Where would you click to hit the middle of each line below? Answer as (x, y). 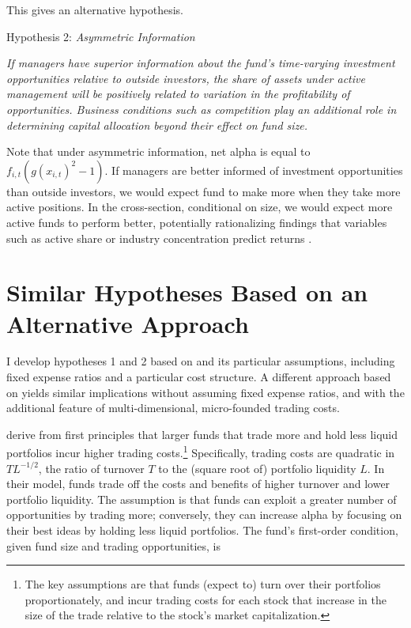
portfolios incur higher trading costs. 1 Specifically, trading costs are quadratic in (201, 452)
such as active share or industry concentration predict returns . (159, 238)
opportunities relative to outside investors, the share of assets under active (186, 78)
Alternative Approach (128, 323)
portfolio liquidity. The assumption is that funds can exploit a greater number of (202, 499)
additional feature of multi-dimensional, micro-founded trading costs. (173, 408)
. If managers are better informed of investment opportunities (254, 170)
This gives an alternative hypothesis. (95, 9)
